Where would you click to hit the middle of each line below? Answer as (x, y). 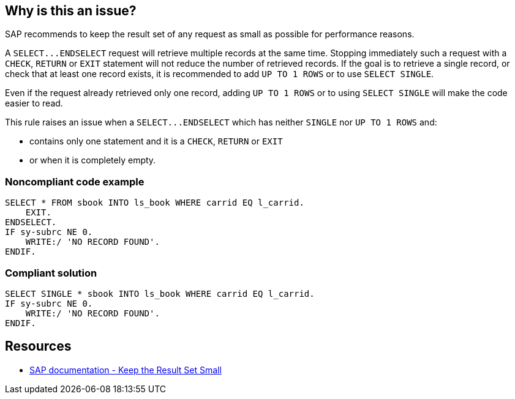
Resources (38, 346)
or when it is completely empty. (93, 160)
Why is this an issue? (71, 11)
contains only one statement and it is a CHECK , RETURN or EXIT (156, 141)
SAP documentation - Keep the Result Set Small (126, 370)
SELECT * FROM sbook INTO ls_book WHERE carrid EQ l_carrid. (155, 203)
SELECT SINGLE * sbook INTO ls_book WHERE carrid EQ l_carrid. (160, 293)
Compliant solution (51, 273)
